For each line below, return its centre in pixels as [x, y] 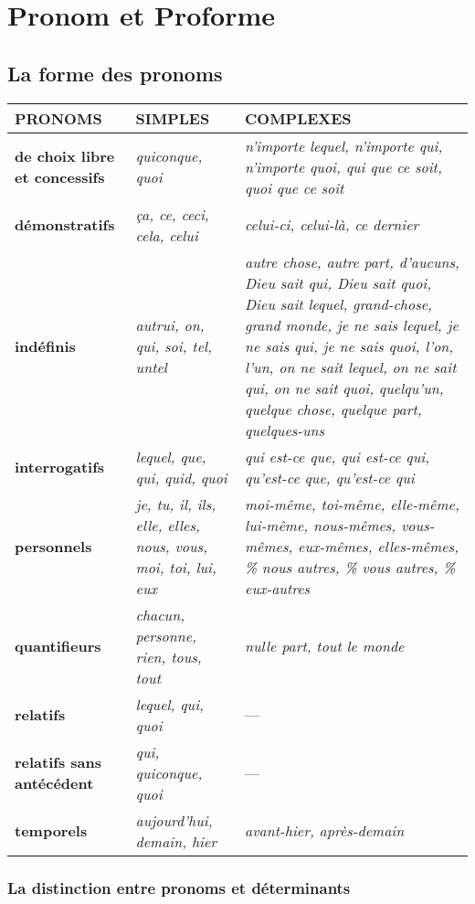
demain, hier [176, 841]
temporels [51, 831]
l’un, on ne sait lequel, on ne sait [351, 367]
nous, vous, [172, 546]
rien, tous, [169, 656]
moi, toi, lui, [176, 567]
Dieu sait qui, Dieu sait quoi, [338, 282]
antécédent [54, 783]
